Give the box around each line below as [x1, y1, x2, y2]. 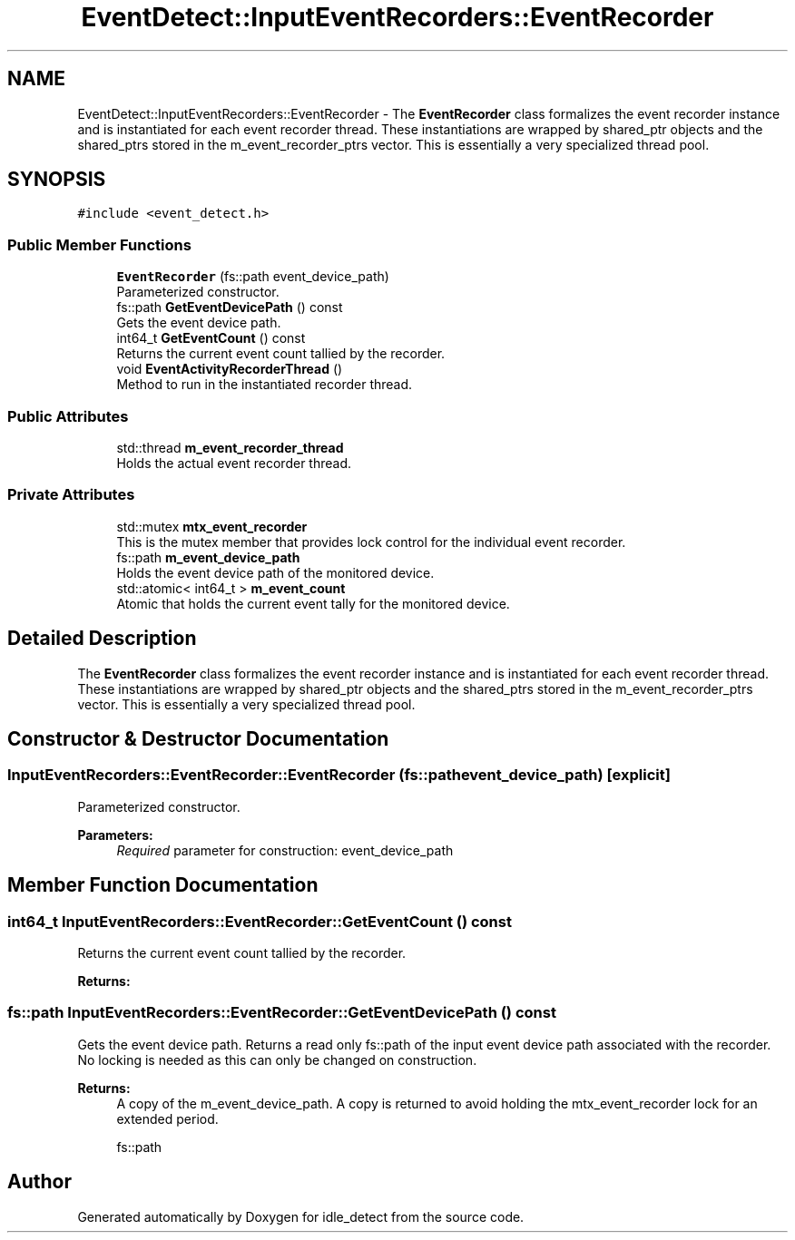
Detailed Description [7, 627, 197, 650]
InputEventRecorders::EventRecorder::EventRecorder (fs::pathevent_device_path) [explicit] [7, 766, 671, 785]
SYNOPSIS [7, 168, 106, 191]
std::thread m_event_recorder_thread [116, 439, 344, 455]
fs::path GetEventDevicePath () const [116, 299, 343, 316]
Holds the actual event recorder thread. [116, 454, 352, 471]
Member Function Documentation [7, 874, 319, 897]
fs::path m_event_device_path [116, 549, 300, 565]
